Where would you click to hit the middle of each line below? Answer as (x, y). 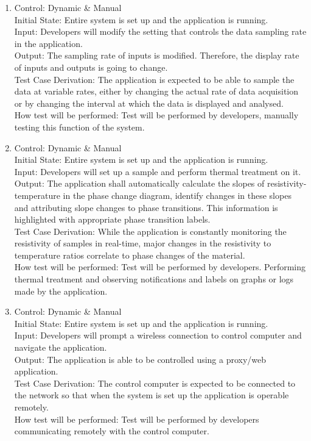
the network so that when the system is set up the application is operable (152, 395)
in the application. (48, 43)
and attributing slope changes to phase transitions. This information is (146, 207)
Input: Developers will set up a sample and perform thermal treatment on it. (158, 171)
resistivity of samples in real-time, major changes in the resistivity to (143, 243)
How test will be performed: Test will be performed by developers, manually (156, 115)
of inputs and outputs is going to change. (91, 67)
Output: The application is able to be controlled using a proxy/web (140, 359)
